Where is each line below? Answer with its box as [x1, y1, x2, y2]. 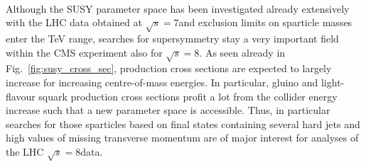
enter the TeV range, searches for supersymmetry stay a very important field [6, 30, 339, 45]
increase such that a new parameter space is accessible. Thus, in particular [6, 103, 330, 117]
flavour [6, 88, 36, 103]
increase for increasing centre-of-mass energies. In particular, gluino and [6, 74, 318, 89]
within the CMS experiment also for [6, 45, 163, 59]
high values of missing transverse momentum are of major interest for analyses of [6, 130, 359, 145]
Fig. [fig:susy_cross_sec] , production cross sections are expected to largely [6, 61, 332, 76]
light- [321, 74, 345, 89]
